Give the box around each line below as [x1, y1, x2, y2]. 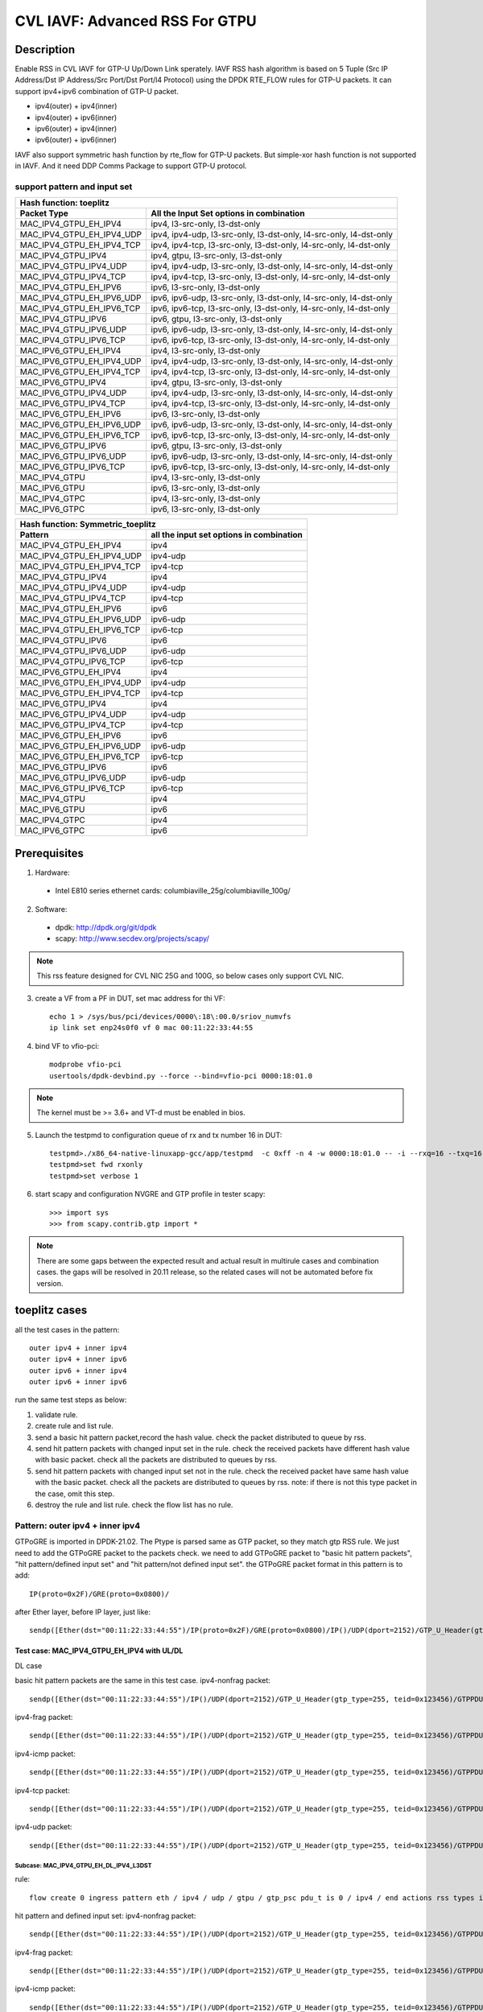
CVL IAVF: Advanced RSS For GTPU [14, 12, 257, 30]
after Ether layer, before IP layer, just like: [14, 1607, 151, 1617]
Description [14, 43, 76, 56]
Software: [35, 904, 68, 913]
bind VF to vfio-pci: [35, 1041, 100, 1050]
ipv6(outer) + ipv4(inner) [35, 124, 118, 134]
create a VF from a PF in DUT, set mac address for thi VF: [35, 993, 225, 1003]
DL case [14, 1660, 43, 1670]
